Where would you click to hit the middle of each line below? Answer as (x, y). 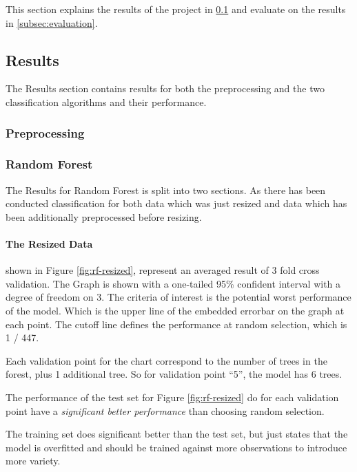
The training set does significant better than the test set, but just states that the (177, 434)
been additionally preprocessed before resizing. (104, 216)
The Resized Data (49, 244)
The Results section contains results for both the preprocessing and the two (165, 88)
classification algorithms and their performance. (106, 101)
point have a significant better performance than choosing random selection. (165, 410)
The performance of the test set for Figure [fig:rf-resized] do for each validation (172, 397)
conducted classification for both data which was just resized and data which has (176, 203)
